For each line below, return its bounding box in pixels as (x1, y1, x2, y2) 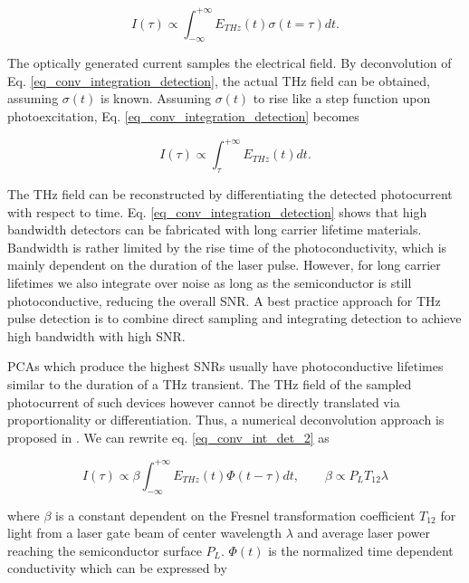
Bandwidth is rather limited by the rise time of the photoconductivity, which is (7, 237, 447, 256)
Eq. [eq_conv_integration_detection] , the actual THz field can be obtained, (7, 71, 430, 90)
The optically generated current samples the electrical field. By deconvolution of (7, 53, 452, 72)
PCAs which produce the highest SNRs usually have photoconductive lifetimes (7, 357, 444, 376)
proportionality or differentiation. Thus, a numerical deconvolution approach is (7, 410, 445, 429)
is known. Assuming (100, 89, 211, 108)
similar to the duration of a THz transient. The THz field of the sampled (7, 374, 412, 393)
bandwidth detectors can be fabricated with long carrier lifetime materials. (7, 220, 422, 239)
